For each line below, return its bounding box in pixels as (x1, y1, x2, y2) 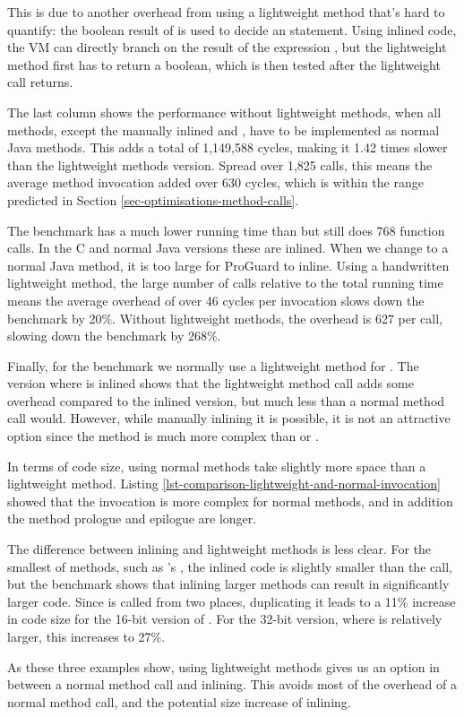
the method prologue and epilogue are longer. (7, 509, 257, 528)
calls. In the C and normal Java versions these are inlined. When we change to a (7, 238, 449, 257)
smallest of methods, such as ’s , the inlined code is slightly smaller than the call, (7, 557, 452, 575)
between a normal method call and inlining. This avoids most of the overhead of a (7, 675, 457, 694)
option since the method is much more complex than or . (7, 427, 319, 445)
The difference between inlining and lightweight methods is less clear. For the (7, 540, 432, 558)
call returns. (7, 73, 73, 91)
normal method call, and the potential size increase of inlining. (7, 692, 351, 711)
